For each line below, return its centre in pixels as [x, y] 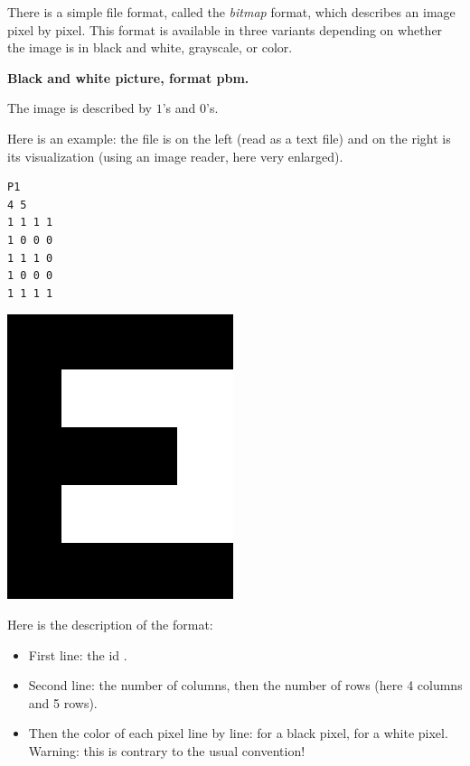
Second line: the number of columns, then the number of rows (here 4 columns [245, 685]
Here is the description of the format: [110, 624]
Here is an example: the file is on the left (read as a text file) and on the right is [229, 138]
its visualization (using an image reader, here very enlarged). [175, 156]
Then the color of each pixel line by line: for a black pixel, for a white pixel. [238, 733]
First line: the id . [78, 654]
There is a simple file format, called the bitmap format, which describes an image [231, 12]
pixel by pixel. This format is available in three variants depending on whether [225, 29]
